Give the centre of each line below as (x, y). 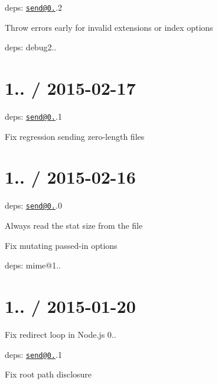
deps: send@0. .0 (33, 205)
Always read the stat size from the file (74, 225)
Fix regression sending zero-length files (75, 136)
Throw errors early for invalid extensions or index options (109, 27)
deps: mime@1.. (33, 265)
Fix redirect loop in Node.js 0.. (61, 334)
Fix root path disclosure (48, 374)
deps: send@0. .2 (33, 7)
